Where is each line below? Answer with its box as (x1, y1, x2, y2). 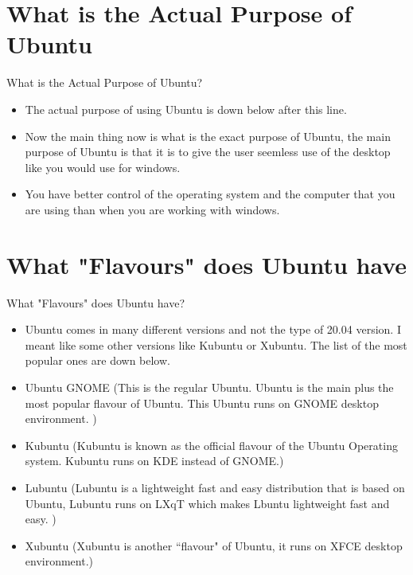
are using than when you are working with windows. (25, 201, 280, 217)
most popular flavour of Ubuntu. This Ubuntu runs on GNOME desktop (25, 394, 379, 411)
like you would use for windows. (25, 158, 181, 175)
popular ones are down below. (25, 352, 170, 369)
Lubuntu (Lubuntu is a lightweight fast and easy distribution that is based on (25, 479, 405, 495)
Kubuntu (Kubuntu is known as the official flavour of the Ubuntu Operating (25, 436, 398, 453)
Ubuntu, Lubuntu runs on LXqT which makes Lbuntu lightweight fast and (25, 495, 390, 511)
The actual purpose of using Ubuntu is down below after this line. (25, 100, 347, 117)
